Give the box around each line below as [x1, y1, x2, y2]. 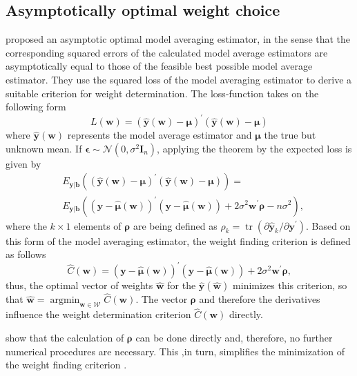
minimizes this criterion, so [233, 278, 347, 293]
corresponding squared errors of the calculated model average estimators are [6, 45, 328, 59]
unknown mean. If [6, 141, 82, 155]
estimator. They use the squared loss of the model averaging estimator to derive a [6, 72, 352, 86]
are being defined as [133, 218, 218, 232]
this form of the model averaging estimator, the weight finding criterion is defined [6, 233, 351, 248]
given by [6, 156, 41, 170]
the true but [264, 128, 316, 142]
